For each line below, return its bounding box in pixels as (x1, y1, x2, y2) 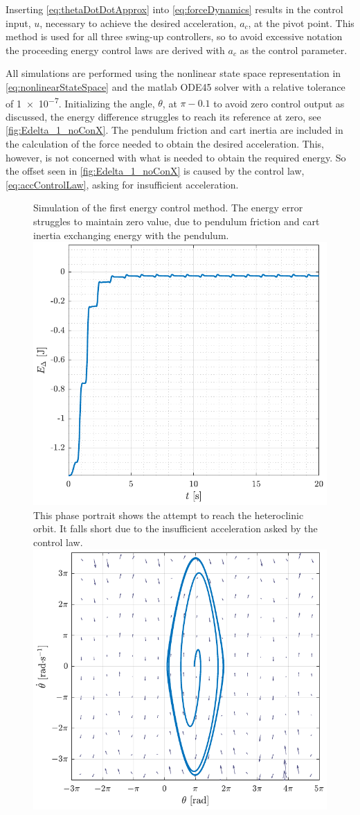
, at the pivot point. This (248, 15, 354, 30)
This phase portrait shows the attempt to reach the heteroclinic (33, 507, 304, 522)
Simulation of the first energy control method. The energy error (33, 200, 303, 215)
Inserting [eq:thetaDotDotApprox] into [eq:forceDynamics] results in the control (6, 2, 343, 16)
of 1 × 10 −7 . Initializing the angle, (6, 94, 155, 110)
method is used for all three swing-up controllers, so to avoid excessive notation (6, 29, 343, 44)
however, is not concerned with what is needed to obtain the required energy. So (6, 150, 346, 164)
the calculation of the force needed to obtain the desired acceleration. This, (6, 137, 324, 150)
